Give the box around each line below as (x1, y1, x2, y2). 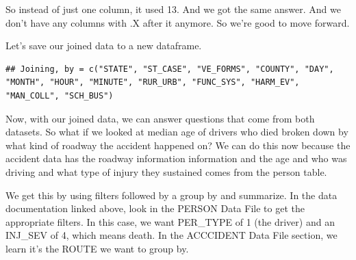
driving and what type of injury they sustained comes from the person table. (5, 164, 327, 179)
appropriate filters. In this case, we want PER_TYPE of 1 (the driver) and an (5, 214, 335, 229)
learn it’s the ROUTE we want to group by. (5, 241, 189, 255)
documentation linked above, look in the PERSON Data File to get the (5, 201, 305, 216)
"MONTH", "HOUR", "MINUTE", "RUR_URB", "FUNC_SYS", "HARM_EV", (5, 77, 300, 88)
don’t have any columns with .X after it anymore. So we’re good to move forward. (5, 15, 350, 29)
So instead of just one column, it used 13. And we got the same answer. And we (5, 2, 341, 16)
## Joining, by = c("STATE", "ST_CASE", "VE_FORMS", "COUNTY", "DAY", (5, 64, 334, 74)
